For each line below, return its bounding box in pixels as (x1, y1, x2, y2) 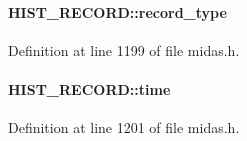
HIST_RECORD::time (8, 78, 171, 99)
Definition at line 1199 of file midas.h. (8, 39, 240, 60)
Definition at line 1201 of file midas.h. (8, 117, 240, 138)
